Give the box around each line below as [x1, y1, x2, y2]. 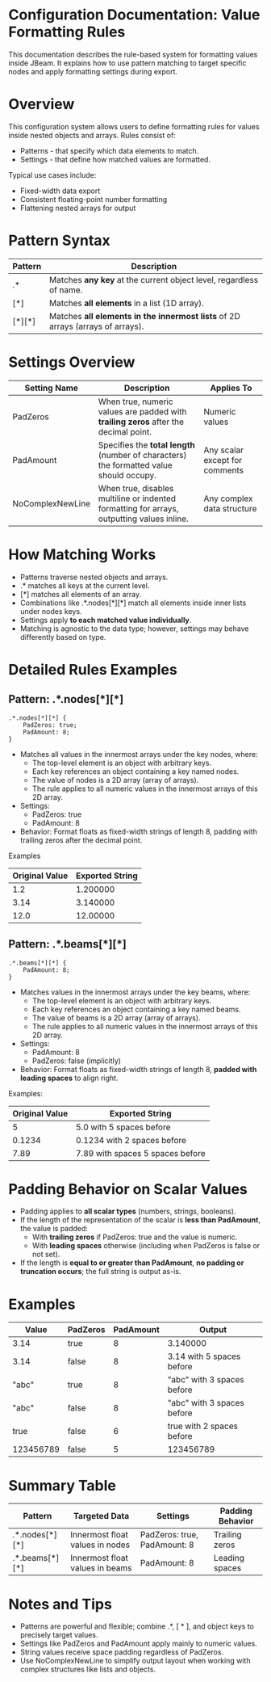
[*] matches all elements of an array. [19, 589, 142, 599]
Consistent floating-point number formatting [19, 194, 168, 204]
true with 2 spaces [167, 1420, 238, 1432]
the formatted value [98, 459, 173, 470]
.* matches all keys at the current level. [19, 580, 150, 591]
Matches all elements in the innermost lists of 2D [48, 310, 240, 322]
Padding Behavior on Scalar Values [8, 1180, 248, 1198]
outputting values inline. [98, 513, 190, 524]
